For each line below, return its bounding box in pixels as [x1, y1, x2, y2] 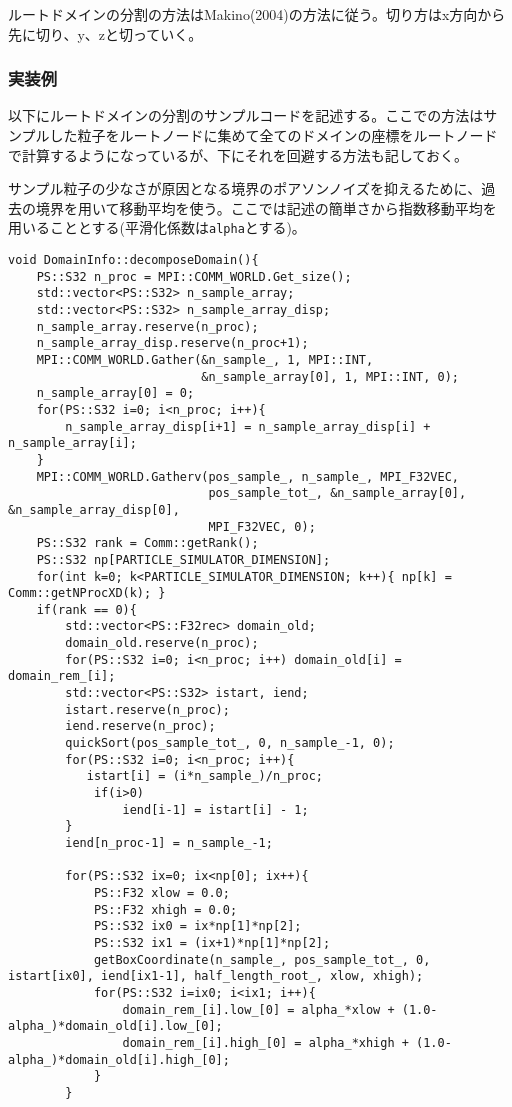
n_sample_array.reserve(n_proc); [36, 319, 259, 334]
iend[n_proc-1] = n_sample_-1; [65, 836, 273, 850]
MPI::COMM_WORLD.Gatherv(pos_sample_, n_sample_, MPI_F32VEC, [36, 469, 460, 484]
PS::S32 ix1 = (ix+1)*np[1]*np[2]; [93, 935, 331, 950]
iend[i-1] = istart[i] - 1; [122, 802, 309, 817]
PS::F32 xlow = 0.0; [93, 885, 230, 900]
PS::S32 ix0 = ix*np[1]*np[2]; [93, 919, 302, 934]
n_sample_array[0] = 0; [36, 386, 195, 401]
